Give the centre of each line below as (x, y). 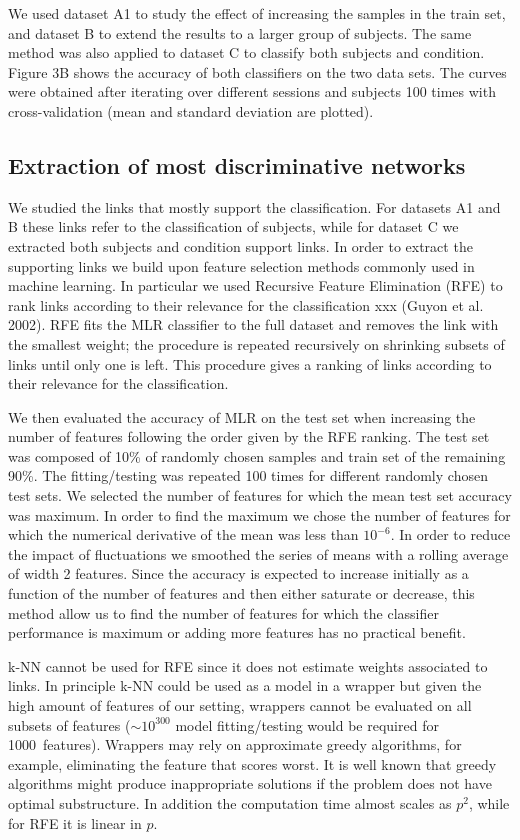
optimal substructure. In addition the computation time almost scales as (230, 802)
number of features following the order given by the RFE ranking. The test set (249, 436)
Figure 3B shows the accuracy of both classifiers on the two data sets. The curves (257, 71)
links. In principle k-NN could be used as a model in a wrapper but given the (245, 685)
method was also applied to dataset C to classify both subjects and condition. (246, 52)
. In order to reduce (450, 534)
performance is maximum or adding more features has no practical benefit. (237, 632)
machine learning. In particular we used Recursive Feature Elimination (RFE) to (255, 285)
